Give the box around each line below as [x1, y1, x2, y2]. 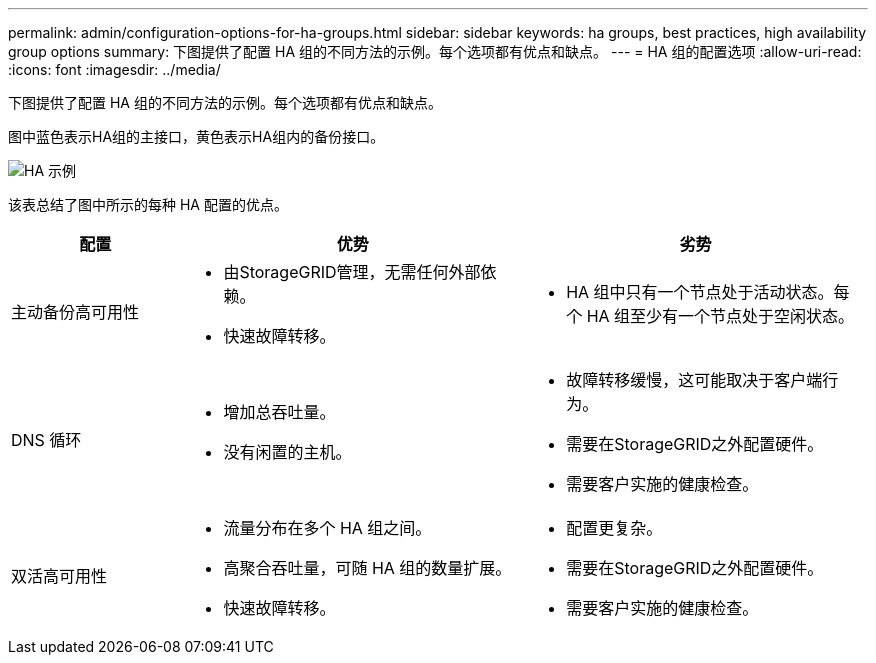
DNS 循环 [11, 430, 82, 450]
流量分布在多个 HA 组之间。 [223, 518, 432, 538]
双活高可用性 [11, 566, 108, 586]
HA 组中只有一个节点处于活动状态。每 [566, 282, 850, 302]
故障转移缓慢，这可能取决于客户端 [566, 370, 823, 390]
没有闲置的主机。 [223, 442, 352, 462]
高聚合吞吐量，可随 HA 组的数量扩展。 [223, 558, 512, 578]
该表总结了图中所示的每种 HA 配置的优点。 [8, 196, 288, 213]
